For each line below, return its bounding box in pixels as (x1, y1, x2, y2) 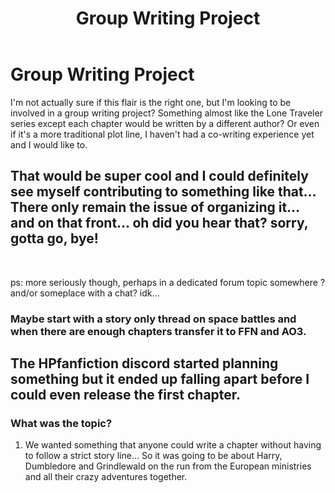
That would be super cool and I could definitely (10, 168, 309, 185)
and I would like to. (10, 138, 88, 151)
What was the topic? (10, 416, 113, 430)
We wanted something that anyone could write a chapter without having (24, 439, 322, 451)
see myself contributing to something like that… (10, 183, 317, 201)
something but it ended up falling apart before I (10, 371, 310, 388)
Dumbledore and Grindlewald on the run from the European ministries (24, 460, 312, 472)
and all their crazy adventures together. (24, 471, 188, 483)
